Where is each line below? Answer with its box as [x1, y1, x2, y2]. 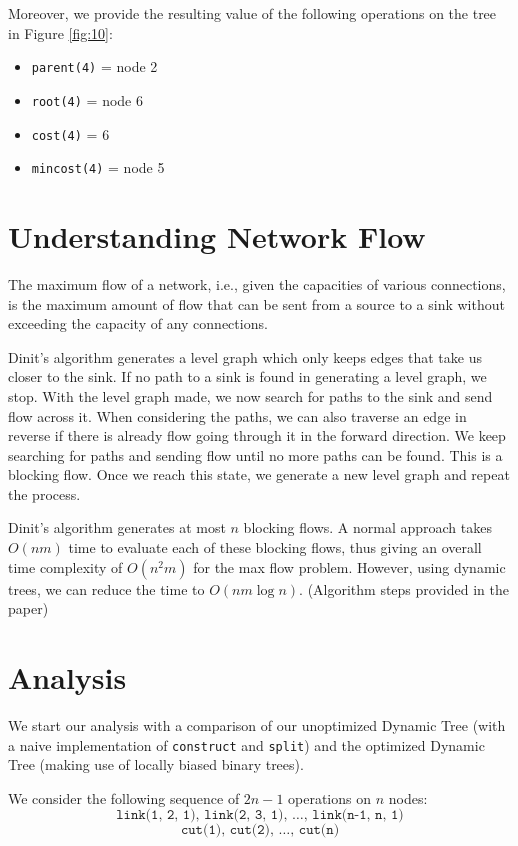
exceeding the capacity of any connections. [8, 313, 268, 334]
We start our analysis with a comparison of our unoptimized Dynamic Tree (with [8, 714, 506, 735]
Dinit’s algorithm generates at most [8, 517, 226, 538]
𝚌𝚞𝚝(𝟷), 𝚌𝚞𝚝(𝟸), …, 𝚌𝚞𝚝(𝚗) [180, 823, 340, 838]
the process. [8, 483, 81, 504]
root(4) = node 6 [31, 89, 143, 110]
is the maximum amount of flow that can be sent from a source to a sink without [8, 293, 505, 314]
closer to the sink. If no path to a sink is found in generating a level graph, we [8, 366, 487, 387]
